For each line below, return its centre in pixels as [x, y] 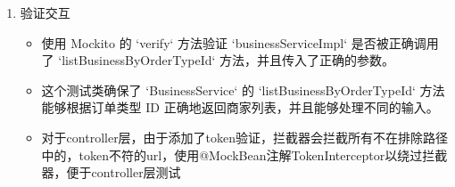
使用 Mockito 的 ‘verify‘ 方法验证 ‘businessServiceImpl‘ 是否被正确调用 [240, 42]
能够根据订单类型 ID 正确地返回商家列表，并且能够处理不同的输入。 [240, 107]
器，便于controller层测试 [111, 172]
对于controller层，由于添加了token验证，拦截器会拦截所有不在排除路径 [245, 137]
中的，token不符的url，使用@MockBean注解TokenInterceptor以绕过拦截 [244, 154]
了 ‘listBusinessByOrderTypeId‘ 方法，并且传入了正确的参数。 [218, 60]
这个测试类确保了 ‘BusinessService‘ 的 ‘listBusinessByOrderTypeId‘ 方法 [243, 89]
